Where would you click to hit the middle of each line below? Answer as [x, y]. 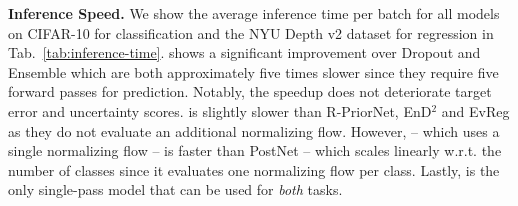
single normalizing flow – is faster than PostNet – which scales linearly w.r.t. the [255, 150]
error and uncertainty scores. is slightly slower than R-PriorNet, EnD [220, 110]
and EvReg [475, 110]
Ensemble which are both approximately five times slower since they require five [253, 71]
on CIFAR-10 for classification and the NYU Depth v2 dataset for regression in [251, 32]
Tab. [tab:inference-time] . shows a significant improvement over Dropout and [244, 52]
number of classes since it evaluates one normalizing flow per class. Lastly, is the [254, 169]
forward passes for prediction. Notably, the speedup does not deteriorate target [250, 91]
